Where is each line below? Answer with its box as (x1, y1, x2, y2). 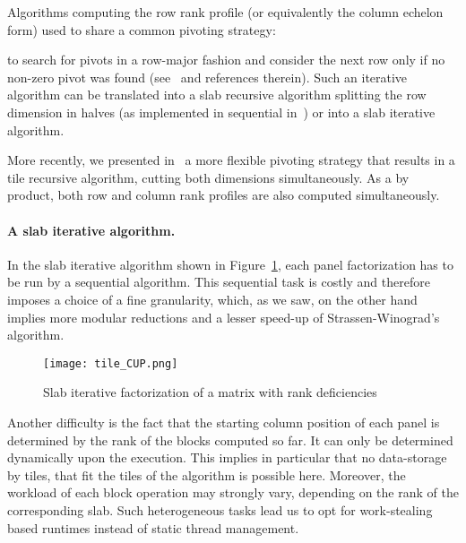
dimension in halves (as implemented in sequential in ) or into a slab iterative (7, 102, 436, 121)
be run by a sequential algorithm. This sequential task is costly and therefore (7, 272, 430, 291)
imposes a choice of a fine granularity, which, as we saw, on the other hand (7, 289, 418, 308)
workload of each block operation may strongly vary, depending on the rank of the (7, 483, 459, 502)
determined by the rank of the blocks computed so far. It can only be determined (7, 430, 453, 449)
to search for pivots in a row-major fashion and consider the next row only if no (7, 50, 445, 69)
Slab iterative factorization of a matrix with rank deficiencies (43, 383, 377, 401)
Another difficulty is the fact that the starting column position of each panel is (7, 412, 440, 431)
